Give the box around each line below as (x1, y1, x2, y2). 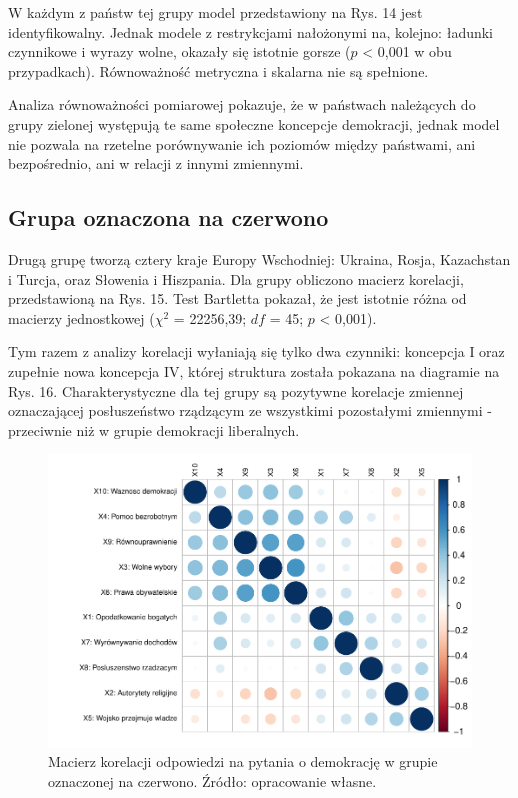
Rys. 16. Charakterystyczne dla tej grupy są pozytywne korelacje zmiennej (8, 380, 464, 401)
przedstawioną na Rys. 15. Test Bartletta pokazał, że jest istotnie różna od (8, 288, 467, 309)
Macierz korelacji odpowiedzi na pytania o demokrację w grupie (48, 751, 438, 772)
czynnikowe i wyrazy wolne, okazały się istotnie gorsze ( (8, 41, 351, 62)
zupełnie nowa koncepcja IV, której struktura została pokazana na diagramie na (8, 360, 500, 381)
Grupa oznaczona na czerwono (8, 202, 329, 233)
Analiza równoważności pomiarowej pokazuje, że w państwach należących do (8, 94, 476, 115)
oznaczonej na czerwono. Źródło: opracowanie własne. (48, 771, 377, 792)
